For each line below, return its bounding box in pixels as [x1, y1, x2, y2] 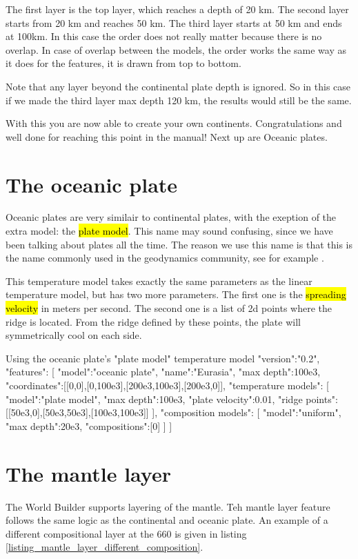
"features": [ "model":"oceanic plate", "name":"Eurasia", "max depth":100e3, [6, 364, 321, 379]
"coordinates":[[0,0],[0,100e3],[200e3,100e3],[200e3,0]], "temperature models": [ [6, 378, 329, 392]
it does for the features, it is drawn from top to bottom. [6, 56, 241, 70]
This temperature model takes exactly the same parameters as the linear [6, 273, 312, 288]
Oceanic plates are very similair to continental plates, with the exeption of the [6, 210, 337, 224]
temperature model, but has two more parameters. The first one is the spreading [6, 287, 346, 302]
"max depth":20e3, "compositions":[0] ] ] [6, 418, 172, 433]
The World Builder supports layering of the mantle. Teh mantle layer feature [6, 499, 330, 513]
